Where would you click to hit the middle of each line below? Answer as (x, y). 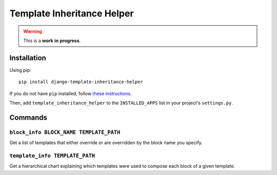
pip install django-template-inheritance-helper (81, 82)
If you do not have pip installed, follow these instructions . (71, 93)
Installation (28, 58)
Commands (28, 117)
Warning (33, 31)
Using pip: (20, 70)
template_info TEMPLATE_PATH (52, 155)
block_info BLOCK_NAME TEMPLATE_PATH (65, 132)
